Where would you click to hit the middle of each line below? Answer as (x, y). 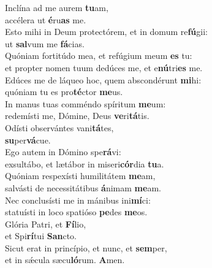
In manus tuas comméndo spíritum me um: (85, 103)
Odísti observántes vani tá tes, (59, 127)
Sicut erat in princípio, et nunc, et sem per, (86, 247)
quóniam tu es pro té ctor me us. (64, 92)
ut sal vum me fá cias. (45, 43)
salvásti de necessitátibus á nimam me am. (83, 187)
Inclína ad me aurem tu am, (57, 7)
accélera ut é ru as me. (46, 19)
